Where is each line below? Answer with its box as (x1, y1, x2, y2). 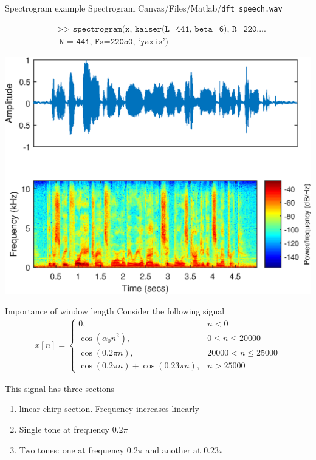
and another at (145, 443, 201, 456)
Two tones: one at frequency (19, 443, 125, 456)
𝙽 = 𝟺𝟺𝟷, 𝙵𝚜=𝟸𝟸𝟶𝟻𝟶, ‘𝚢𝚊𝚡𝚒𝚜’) (60, 37, 168, 46)
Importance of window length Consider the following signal (5, 304, 225, 317)
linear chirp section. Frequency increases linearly (19, 402, 199, 415)
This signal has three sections (5, 382, 115, 394)
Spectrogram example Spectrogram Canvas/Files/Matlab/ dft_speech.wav (5, 2, 283, 14)
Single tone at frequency (19, 423, 110, 436)
